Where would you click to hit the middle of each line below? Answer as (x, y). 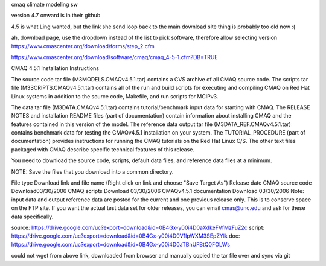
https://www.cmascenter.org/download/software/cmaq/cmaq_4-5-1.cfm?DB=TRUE (114, 57)
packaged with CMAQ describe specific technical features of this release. (103, 149)
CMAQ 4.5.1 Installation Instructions (55, 68)
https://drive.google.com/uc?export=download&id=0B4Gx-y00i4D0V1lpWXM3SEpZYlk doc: (126, 236)
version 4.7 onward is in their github (56, 16)
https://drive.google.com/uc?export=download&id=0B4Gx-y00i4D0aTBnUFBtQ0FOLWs (121, 244)
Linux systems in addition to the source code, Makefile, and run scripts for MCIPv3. (115, 96)
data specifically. (32, 217)
